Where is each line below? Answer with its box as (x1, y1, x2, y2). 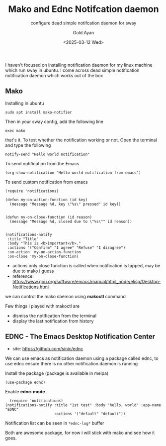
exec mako (5, 128, 26, 133)
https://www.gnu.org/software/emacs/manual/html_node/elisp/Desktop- (12, 278, 161, 284)
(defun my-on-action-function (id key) (5, 197, 88, 202)
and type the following (5, 142, 51, 148)
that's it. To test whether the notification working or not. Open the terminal (5, 137, 158, 143)
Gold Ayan (73, 29, 94, 35)
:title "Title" (7, 236, 39, 241)
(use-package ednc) (5, 380, 46, 385)
